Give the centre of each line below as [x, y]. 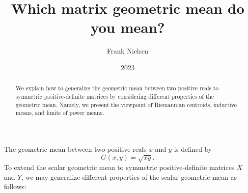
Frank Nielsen [128, 51]
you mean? [128, 27]
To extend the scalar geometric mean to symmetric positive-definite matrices [119, 167]
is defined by [193, 149]
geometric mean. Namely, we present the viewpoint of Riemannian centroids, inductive [126, 104]
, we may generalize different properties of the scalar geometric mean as [129, 177]
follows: [15, 186]
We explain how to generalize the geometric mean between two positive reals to [117, 88]
